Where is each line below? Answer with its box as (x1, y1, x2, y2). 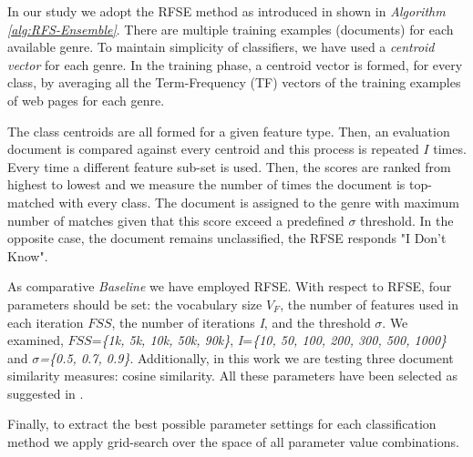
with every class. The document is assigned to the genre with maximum (58, 192, 459, 211)
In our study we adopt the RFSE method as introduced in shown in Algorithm (7, 2, 446, 20)
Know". (7, 246, 48, 265)
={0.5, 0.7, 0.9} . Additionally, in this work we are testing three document (39, 348, 454, 367)
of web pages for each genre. (7, 90, 165, 109)
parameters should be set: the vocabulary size (7, 294, 262, 313)
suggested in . (7, 383, 84, 402)
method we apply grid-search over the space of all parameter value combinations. (7, 432, 459, 452)
